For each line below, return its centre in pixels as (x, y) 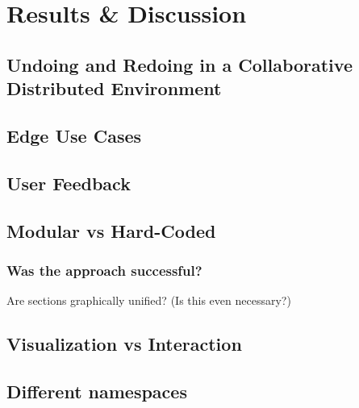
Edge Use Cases (74, 135)
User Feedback (69, 183)
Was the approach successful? (104, 270)
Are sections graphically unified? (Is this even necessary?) (149, 300)
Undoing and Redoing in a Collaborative (179, 64)
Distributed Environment (114, 88)
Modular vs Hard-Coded (111, 230)
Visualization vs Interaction (124, 344)
